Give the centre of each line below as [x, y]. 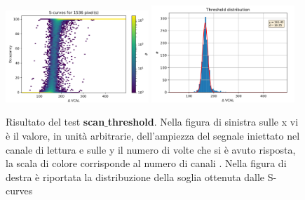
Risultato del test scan [55, 122]
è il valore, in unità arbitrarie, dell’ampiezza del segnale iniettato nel [153, 135]
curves [19, 191]
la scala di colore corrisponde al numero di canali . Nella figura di [146, 163]
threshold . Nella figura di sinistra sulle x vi [203, 122]
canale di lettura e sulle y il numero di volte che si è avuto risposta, [151, 149]
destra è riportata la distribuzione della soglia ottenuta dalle [135, 176]
